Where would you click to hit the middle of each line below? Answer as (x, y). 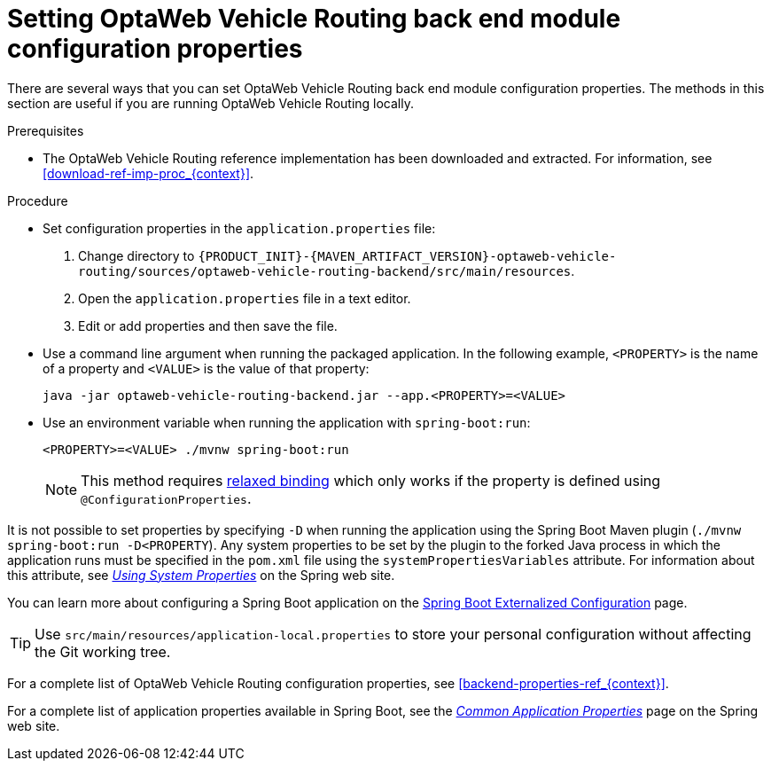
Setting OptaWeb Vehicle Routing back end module (314, 19)
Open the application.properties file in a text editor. (245, 298)
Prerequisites (46, 130)
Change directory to (136, 255)
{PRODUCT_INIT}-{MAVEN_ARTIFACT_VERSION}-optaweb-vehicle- (407, 256)
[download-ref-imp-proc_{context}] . (148, 173)
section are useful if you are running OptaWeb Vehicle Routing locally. (210, 103)
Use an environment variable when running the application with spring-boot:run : (287, 422)
